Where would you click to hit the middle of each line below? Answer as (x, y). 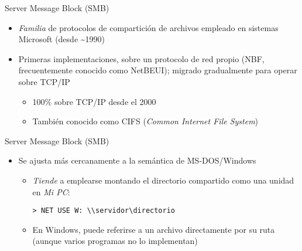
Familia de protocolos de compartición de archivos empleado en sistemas (148, 27)
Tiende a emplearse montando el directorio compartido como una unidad (163, 180)
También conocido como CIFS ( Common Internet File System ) (145, 121)
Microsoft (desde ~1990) (61, 39)
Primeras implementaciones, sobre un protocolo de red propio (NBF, (141, 58)
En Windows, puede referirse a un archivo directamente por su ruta (154, 229)
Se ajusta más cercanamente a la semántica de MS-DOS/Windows (137, 160)
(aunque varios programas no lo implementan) (115, 241)
